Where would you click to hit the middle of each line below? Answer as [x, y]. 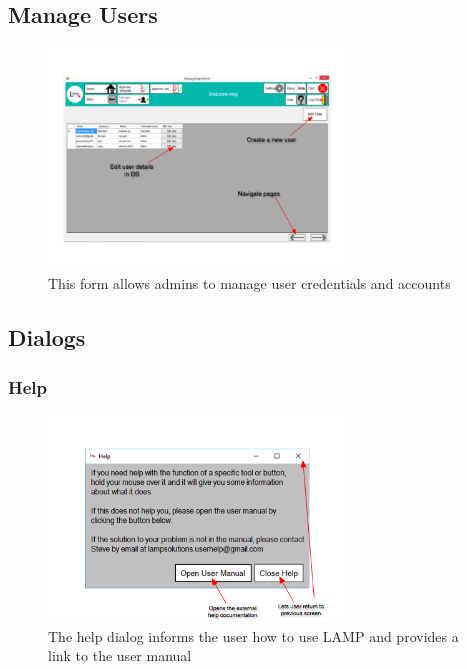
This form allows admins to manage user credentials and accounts [249, 283]
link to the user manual [120, 655]
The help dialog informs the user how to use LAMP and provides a [253, 635]
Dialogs [47, 337]
